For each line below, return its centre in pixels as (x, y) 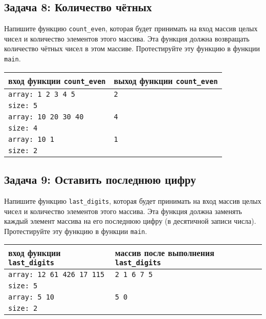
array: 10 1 (31, 139)
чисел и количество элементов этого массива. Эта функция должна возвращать (127, 38)
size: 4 (23, 128)
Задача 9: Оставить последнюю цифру (100, 179)
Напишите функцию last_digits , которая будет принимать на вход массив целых (133, 200)
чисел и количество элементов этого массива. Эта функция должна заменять (123, 211)
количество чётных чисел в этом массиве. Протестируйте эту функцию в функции (132, 48)
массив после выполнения (164, 253)
